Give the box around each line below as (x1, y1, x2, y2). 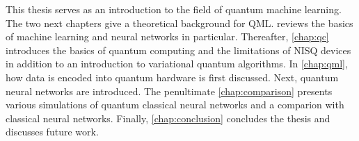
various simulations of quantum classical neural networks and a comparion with (6, 97, 344, 112)
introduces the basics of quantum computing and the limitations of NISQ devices (6, 42, 351, 57)
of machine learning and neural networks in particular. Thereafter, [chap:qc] (6, 29, 329, 44)
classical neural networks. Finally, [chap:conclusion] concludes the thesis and (6, 110, 330, 125)
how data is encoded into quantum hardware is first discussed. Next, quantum (6, 69, 339, 84)
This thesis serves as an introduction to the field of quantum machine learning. (6, 2, 342, 16)
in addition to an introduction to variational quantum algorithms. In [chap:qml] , (6, 56, 348, 71)
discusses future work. (6, 124, 99, 139)
